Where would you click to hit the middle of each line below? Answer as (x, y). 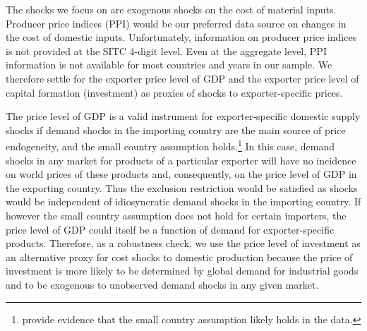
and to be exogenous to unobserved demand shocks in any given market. (162, 284)
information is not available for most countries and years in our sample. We (169, 65)
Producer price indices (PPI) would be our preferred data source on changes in (176, 23)
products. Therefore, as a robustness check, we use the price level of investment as (183, 243)
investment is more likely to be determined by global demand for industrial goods (182, 271)
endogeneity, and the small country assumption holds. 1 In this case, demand (170, 145)
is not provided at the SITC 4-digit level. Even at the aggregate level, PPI (166, 50)
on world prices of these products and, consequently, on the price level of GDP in (181, 174)
